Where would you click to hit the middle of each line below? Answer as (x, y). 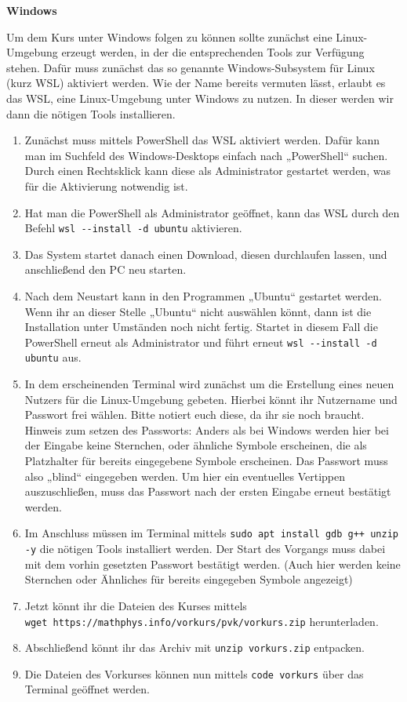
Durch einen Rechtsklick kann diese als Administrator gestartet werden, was (207, 171)
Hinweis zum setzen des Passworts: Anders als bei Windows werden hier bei (207, 429)
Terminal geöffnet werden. (87, 689)
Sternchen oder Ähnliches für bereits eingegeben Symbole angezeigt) (189, 579)
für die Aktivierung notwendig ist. (106, 186)
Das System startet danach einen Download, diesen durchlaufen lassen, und (206, 254)
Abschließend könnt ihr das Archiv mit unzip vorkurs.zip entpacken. (194, 647)
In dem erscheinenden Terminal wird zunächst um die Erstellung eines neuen (209, 384)
